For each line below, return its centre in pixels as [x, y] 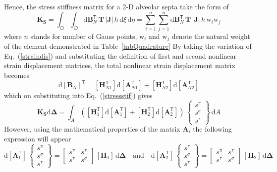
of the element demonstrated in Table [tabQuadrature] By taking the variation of [128, 46]
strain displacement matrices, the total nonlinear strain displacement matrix [120, 65]
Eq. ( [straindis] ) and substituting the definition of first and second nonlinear [120, 55]
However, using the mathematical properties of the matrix [92, 129]
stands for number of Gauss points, [84, 36]
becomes [17, 75]
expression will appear [38, 139]
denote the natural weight [211, 36]
